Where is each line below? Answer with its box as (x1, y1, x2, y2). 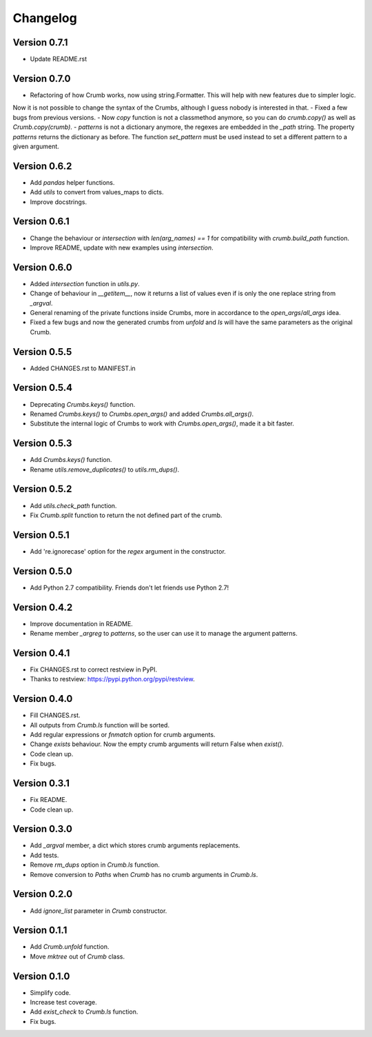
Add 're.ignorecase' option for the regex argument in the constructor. (30, 547, 227, 555)
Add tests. (30, 851, 59, 859)
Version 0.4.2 (12, 601, 73, 613)
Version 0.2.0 (12, 888, 73, 900)
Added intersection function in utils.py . (30, 279, 141, 288)
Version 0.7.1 (12, 37, 68, 48)
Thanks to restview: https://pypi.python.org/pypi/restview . (30, 675, 196, 683)
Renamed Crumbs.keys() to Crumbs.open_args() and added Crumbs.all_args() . (30, 410, 254, 418)
